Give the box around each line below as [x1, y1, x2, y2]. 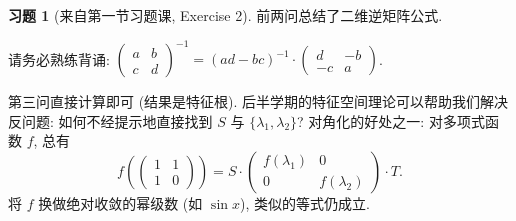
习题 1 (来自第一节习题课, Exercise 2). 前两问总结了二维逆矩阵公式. [8, 5, 443, 25]
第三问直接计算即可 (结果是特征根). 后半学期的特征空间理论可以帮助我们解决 [8, 91, 509, 112]
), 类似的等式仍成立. [239, 192, 370, 213]
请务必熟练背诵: [8, 48, 110, 69]
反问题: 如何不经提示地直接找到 [8, 110, 213, 131]
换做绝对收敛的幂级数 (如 [38, 192, 203, 213]
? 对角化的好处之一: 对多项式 [297, 110, 485, 131]
